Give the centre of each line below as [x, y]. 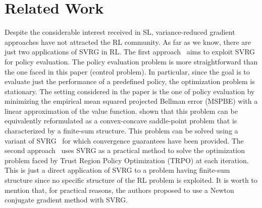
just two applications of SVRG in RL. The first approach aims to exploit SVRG [130, 52]
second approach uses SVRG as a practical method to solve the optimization [125, 150]
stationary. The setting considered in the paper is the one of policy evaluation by [130, 91]
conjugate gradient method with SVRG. [66, 200]
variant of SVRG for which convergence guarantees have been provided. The [124, 140]
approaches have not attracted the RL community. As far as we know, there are [128, 42]
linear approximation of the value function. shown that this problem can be [121, 111]
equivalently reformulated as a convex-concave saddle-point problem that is [121, 121]
